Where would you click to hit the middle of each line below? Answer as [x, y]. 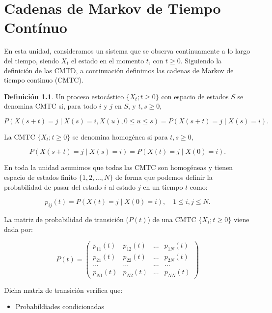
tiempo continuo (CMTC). [44, 80]
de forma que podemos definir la [164, 177]
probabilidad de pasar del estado [53, 186]
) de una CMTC [172, 219]
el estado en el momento [108, 60]
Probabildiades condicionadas [60, 306]
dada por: [18, 229]
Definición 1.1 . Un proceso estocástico [64, 96]
